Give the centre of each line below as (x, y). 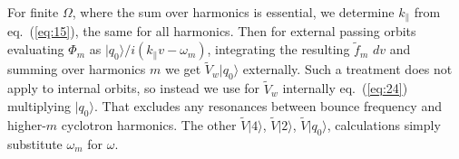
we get (183, 69)
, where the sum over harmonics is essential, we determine (233, 12)
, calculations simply (384, 125)
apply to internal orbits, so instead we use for (134, 88)
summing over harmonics (77, 69)
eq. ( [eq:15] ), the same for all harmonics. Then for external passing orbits (212, 31)
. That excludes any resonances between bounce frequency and (268, 106)
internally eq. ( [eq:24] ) (345, 88)
